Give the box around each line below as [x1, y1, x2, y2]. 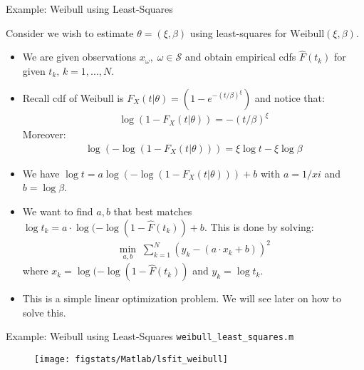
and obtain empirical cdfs [184, 49, 296, 64]
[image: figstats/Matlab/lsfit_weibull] [34, 354, 229, 365]
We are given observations [22, 49, 137, 64]
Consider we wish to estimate [6, 25, 134, 40]
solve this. [22, 304, 66, 319]
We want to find [22, 203, 93, 218]
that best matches [113, 203, 192, 218]
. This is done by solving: [204, 219, 314, 234]
